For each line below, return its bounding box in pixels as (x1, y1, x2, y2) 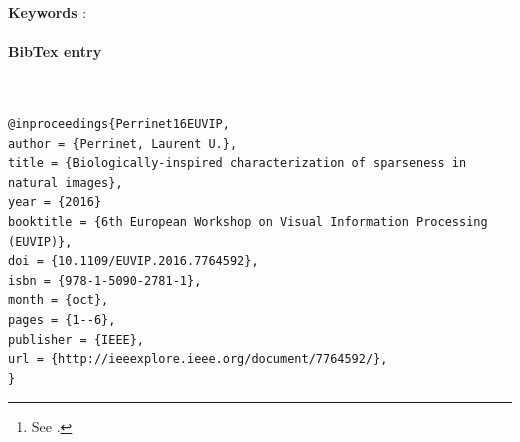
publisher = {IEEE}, (8, 332, 145, 347)
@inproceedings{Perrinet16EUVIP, (8, 116, 230, 131)
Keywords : (8, 2, 87, 22)
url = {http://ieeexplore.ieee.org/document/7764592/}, (8, 352, 388, 367)
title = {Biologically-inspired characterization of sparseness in (8, 156, 467, 171)
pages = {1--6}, (8, 312, 116, 327)
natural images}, (8, 175, 123, 190)
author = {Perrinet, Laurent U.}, (8, 136, 238, 151)
